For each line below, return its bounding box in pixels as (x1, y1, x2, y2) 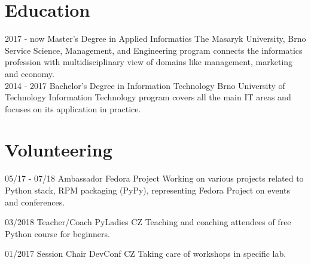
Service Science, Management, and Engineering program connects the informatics (5, 44, 303, 56)
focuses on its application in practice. (5, 102, 141, 115)
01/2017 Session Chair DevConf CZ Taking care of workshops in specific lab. (5, 247, 286, 260)
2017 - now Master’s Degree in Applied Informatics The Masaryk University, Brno (5, 32, 306, 45)
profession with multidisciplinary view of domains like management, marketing (5, 56, 293, 68)
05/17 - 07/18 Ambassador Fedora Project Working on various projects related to (5, 172, 304, 185)
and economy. (5, 67, 54, 79)
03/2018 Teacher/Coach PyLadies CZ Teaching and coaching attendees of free (5, 216, 291, 228)
